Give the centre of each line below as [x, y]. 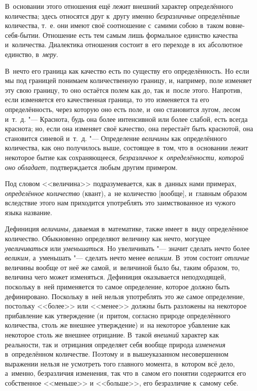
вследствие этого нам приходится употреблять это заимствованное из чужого [120, 203]
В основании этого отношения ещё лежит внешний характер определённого [119, 6]
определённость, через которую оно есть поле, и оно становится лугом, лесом [123, 109]
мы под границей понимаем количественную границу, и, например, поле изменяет [128, 80]
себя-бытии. [23, 35]
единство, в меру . [32, 54]
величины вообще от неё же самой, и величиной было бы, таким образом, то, [122, 267]
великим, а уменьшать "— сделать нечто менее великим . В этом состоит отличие [127, 258]
